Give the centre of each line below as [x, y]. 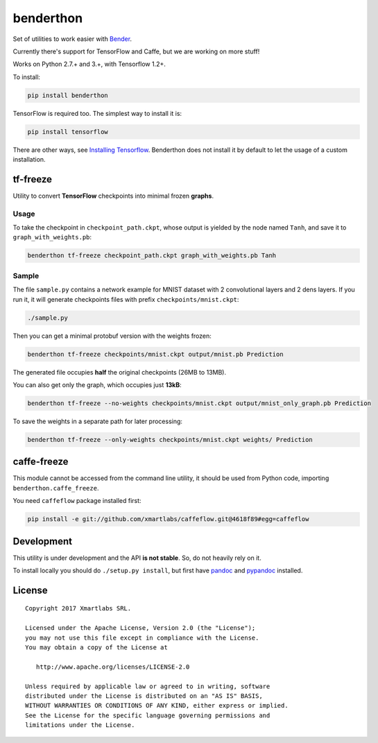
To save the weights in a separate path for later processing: [98, 421]
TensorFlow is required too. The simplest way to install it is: [97, 113]
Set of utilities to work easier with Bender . [72, 39]
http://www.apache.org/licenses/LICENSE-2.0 [113, 667]
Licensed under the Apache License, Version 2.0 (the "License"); [140, 628]
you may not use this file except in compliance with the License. [142, 638]
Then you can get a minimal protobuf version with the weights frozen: [112, 336]
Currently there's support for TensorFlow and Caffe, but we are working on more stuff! [136, 51]
